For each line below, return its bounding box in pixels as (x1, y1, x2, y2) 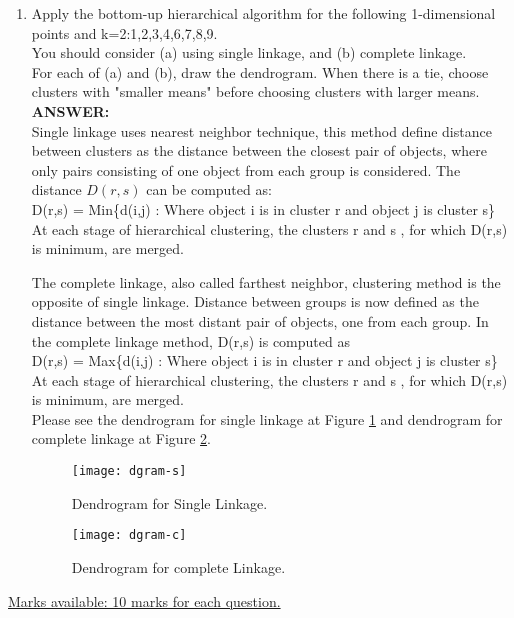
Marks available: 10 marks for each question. (8, 590, 281, 611)
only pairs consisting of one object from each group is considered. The (31, 159, 461, 180)
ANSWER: (31, 100, 110, 121)
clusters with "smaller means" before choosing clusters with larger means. (31, 81, 480, 102)
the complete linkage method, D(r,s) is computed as (31, 330, 350, 351)
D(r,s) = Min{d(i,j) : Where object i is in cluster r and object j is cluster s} (31, 198, 496, 219)
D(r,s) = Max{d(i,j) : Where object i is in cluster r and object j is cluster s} (31, 350, 498, 371)
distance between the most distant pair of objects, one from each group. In (31, 310, 489, 331)
